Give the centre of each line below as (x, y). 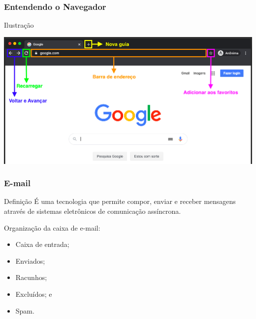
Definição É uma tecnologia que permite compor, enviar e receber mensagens (120, 201)
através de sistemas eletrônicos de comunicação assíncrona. (93, 211)
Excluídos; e (34, 294)
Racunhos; (31, 277)
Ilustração (19, 25)
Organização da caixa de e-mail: (52, 227)
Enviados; (30, 260)
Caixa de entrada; (42, 244)
